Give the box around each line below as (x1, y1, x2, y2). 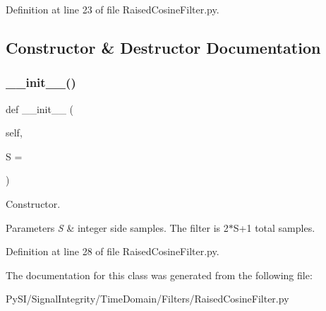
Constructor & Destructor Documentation (6, 36, 321, 58)
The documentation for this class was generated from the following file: (6, 267, 313, 282)
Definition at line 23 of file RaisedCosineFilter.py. (6, 2, 219, 16)
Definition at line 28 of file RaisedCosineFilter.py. (6, 244, 219, 259)
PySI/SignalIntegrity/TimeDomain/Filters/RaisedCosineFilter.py (6, 291, 289, 306)
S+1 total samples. (233, 220, 315, 235)
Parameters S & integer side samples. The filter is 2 (6, 220, 229, 235)
